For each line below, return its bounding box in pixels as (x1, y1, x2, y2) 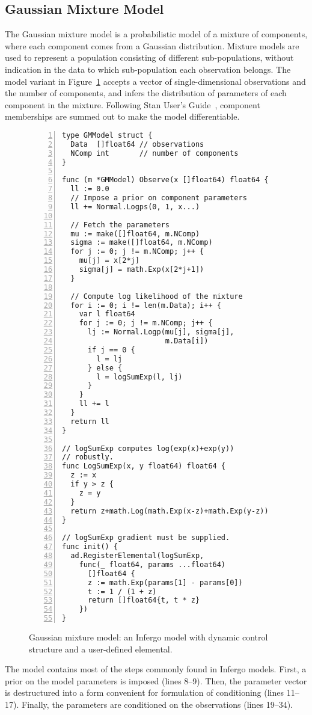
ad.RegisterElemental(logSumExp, (70, 551, 204, 560)
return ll (70, 417, 109, 426)
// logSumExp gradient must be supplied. (62, 533, 230, 542)
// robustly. (62, 453, 114, 462)
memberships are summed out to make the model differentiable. (5, 110, 240, 123)
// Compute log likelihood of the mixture (70, 292, 243, 301)
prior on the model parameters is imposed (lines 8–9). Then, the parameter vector (5, 674, 307, 687)
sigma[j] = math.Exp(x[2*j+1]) (79, 265, 204, 274)
